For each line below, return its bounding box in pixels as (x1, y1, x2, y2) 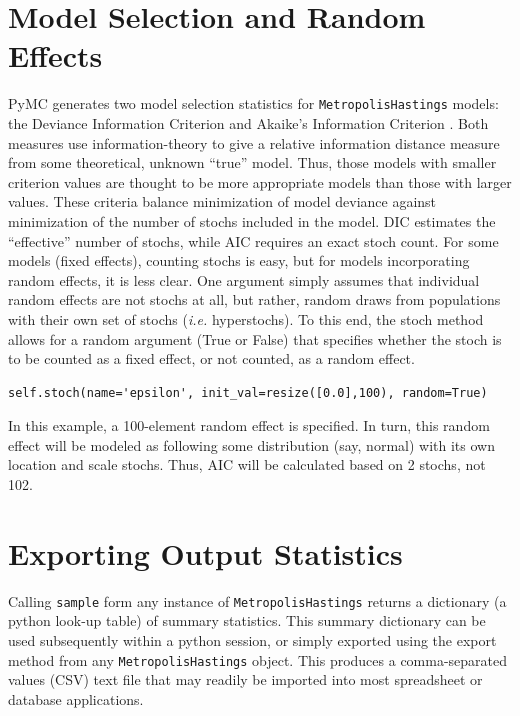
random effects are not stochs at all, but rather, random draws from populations (8, 289, 501, 310)
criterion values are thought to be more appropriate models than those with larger (8, 171, 512, 192)
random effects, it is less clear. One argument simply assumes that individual (8, 269, 480, 290)
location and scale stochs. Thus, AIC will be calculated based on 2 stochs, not (8, 454, 486, 475)
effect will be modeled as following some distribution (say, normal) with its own (8, 434, 495, 455)
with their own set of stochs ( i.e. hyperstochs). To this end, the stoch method (8, 308, 484, 329)
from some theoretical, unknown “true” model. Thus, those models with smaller (8, 152, 497, 173)
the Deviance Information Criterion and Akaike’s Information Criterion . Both (8, 112, 489, 133)
